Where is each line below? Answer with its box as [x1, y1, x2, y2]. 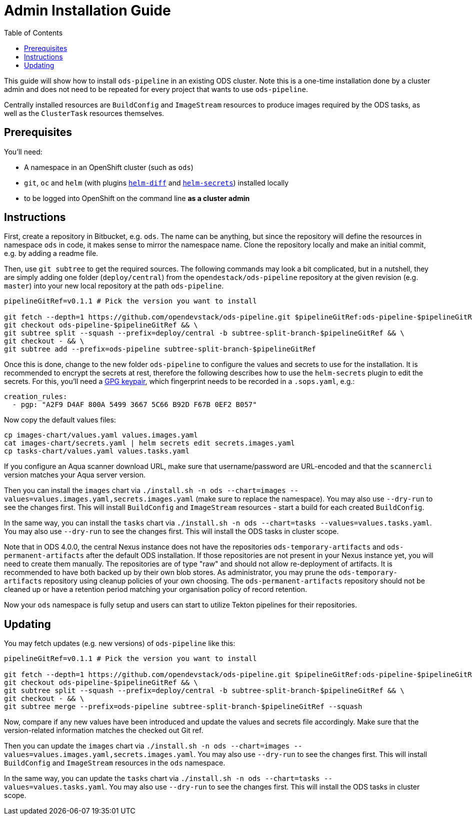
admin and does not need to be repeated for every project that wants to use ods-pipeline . [4, 84, 308, 93]
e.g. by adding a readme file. [4, 249, 98, 258]
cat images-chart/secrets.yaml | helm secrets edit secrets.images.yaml [4, 439, 295, 447]
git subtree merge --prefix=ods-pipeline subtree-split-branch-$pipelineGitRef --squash [4, 702, 362, 711]
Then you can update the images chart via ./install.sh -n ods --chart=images [4, 741, 290, 750]
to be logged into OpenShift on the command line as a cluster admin [24, 193, 250, 202]
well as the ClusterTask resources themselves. [4, 108, 164, 117]
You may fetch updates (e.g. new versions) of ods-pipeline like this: [4, 639, 235, 648]
